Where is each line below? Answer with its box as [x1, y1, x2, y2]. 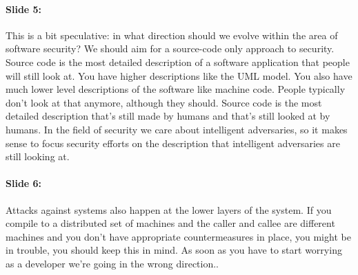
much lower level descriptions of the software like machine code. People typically [6, 82, 346, 96]
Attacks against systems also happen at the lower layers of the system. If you [6, 202, 332, 217]
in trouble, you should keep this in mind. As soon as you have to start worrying [6, 243, 342, 257]
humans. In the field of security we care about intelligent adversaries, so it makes [6, 122, 348, 136]
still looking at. [6, 149, 70, 164]
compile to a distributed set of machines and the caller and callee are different [6, 216, 335, 230]
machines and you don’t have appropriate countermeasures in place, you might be [6, 229, 351, 243]
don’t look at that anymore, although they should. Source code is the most [6, 95, 322, 109]
